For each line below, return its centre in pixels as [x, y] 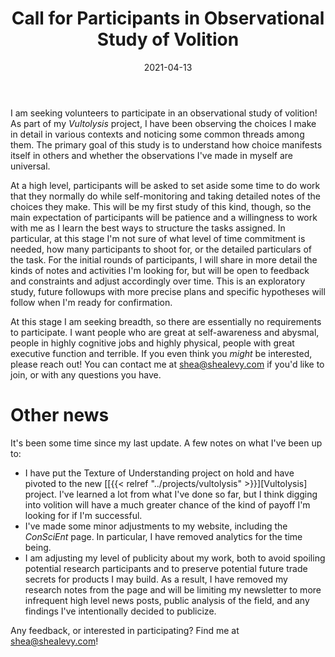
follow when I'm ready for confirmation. [91, 302]
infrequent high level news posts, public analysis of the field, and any [167, 600]
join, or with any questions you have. [86, 374]
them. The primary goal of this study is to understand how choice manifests [166, 144]
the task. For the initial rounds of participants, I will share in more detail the [164, 259]
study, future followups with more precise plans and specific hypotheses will [168, 291]
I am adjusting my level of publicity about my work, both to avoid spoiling [175, 558]
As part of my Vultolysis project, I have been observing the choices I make [163, 123]
